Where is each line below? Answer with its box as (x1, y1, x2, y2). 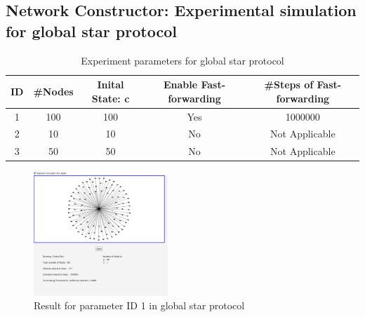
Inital (97, 77, 124, 92)
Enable (163, 77, 198, 92)
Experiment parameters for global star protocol (81, 53, 284, 67)
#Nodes (33, 83, 74, 98)
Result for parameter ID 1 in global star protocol (34, 298, 245, 313)
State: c (91, 90, 130, 105)
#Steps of (264, 77, 314, 92)
